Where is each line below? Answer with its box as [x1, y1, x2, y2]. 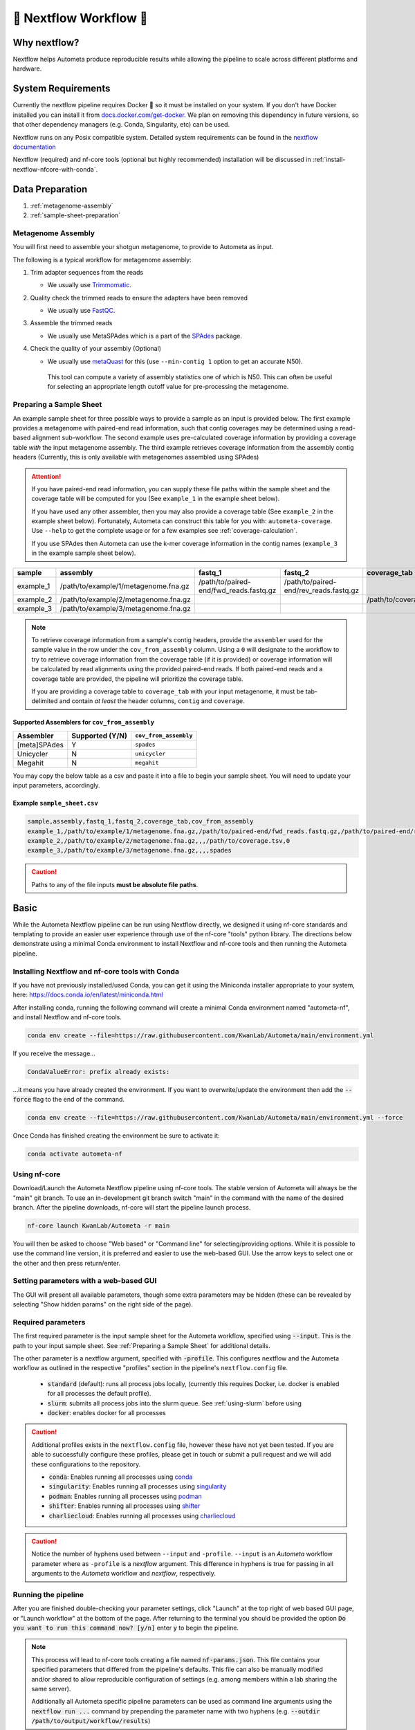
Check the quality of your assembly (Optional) [30, 345, 162, 353]
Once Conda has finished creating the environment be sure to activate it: [12, 1131, 220, 1140]
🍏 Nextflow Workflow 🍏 [12, 10, 148, 26]
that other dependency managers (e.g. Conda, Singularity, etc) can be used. [12, 120, 230, 129]
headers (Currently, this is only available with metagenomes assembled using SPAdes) [12, 453, 259, 462]
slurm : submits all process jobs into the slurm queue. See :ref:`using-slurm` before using [47, 1399, 302, 1408]
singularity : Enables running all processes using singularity [48, 1482, 227, 1491]
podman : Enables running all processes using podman [48, 1492, 202, 1500]
